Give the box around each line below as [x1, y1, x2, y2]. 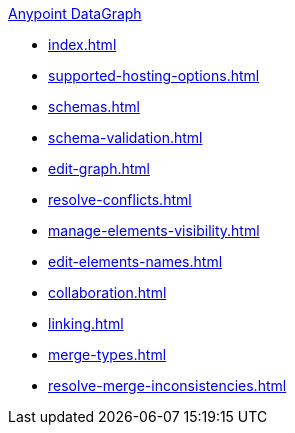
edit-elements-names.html [48, 253, 223, 270]
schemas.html [48, 98, 140, 115]
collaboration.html [48, 284, 167, 301]
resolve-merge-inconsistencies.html [48, 377, 287, 394]
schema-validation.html [48, 129, 203, 146]
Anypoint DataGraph [8, 5, 142, 22]
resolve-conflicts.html [48, 191, 192, 208]
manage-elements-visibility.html [48, 222, 260, 239]
